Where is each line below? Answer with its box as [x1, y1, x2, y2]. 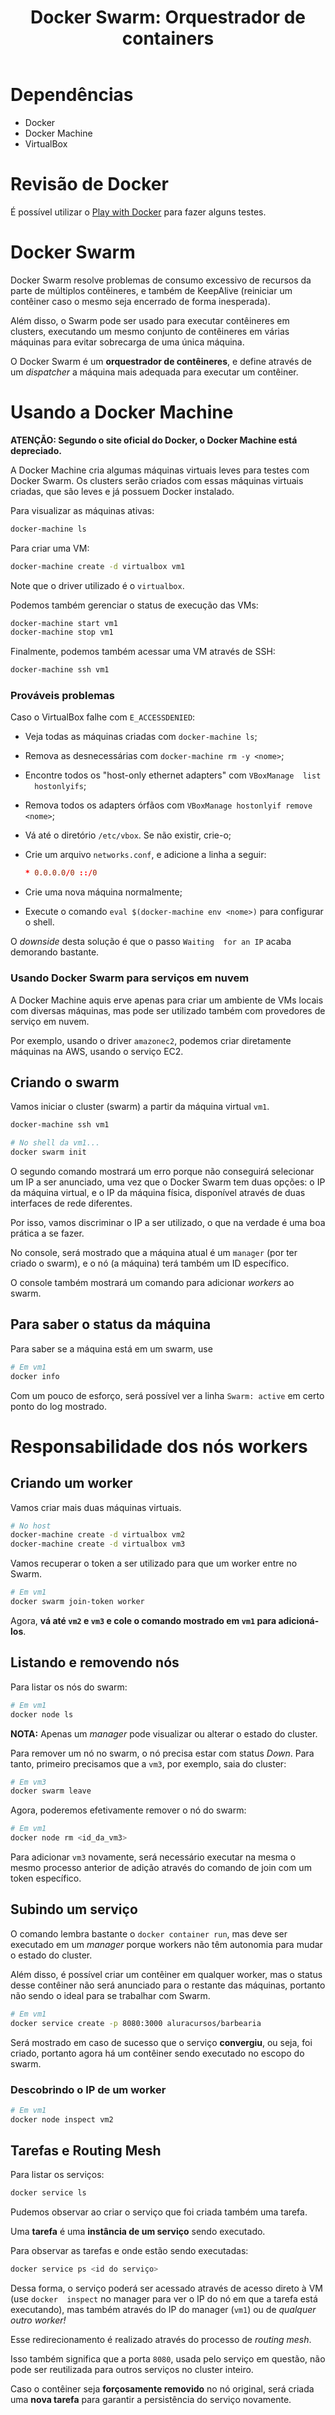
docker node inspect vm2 [10, 2114, 114, 2125]
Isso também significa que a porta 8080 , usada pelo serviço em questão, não [10, 2353, 326, 2365]
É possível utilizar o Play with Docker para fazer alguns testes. [10, 206, 267, 218]
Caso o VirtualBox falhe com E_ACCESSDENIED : [10, 711, 196, 723]
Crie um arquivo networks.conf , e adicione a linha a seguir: [24, 849, 267, 861]
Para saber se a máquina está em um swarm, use [10, 1342, 213, 1355]
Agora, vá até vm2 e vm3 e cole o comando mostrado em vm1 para [10, 1614, 277, 1626]
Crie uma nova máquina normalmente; [24, 886, 183, 898]
